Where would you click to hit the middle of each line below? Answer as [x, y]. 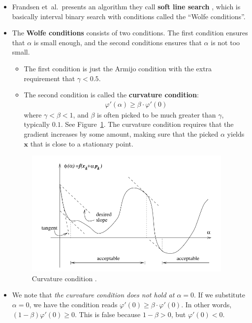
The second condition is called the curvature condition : [111, 95]
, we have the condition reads [73, 305]
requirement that [49, 78]
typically [37, 124]
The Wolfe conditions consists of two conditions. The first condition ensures [130, 33]
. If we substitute [220, 295]
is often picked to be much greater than [156, 114]
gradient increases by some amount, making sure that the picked [121, 133]
